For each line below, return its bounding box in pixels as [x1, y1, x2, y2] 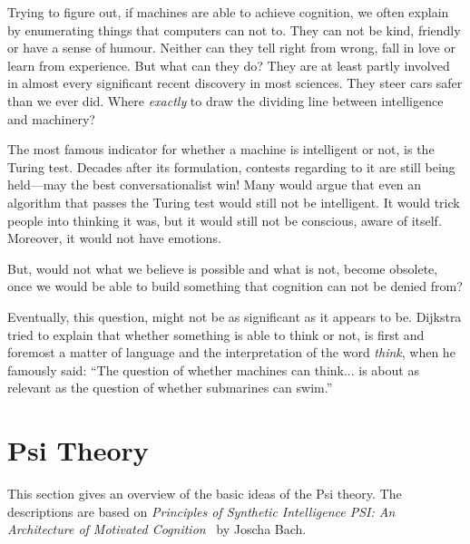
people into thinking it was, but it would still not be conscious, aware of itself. [7, 210, 442, 229]
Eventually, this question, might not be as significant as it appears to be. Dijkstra [7, 306, 462, 325]
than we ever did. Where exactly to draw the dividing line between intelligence [7, 91, 444, 110]
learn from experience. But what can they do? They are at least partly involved [7, 55, 450, 74]
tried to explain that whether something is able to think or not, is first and [7, 325, 425, 344]
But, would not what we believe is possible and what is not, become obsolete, [7, 258, 438, 277]
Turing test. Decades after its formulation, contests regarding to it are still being [7, 157, 455, 176]
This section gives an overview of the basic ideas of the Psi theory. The [7, 484, 402, 502]
